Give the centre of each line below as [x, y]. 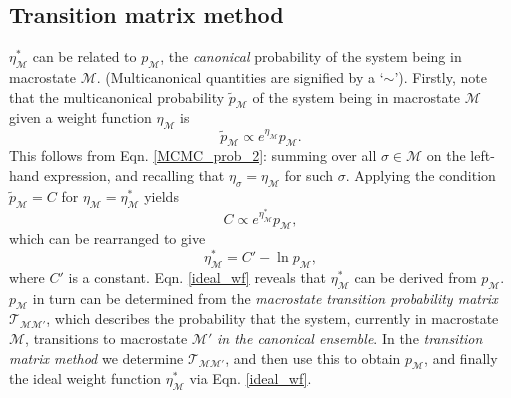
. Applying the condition [420, 175]
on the [446, 155]
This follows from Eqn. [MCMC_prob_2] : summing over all [193, 155]
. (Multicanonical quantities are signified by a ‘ [240, 77]
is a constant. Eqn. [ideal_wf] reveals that [197, 276]
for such [309, 175]
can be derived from [415, 276]
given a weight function [80, 117]
